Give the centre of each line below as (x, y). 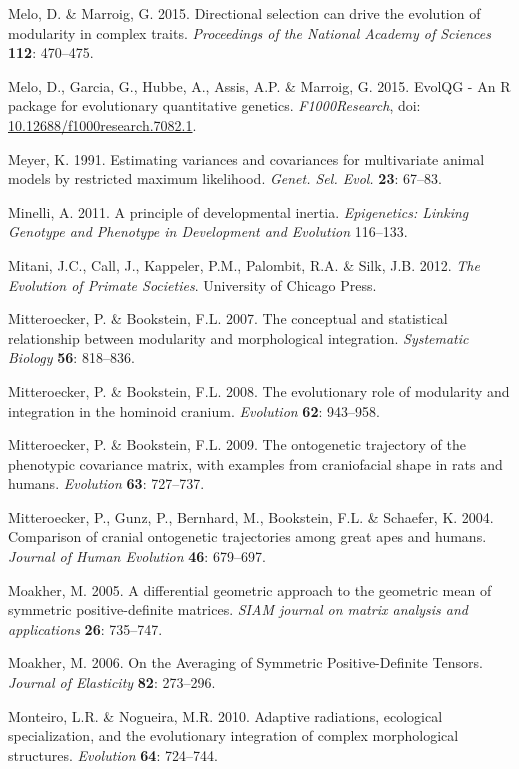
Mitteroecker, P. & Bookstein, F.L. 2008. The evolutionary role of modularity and (259, 390)
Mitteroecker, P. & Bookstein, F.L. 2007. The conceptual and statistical (228, 318)
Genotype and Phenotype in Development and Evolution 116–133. (208, 231)
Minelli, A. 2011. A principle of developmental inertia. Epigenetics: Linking (238, 211)
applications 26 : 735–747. (85, 628)
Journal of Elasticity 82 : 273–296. (112, 682)
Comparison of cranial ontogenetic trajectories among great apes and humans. (247, 536)
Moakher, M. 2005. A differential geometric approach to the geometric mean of (250, 589)
